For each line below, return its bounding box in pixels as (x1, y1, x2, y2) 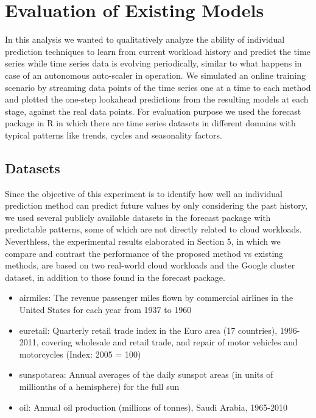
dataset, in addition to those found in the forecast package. (5, 270, 225, 283)
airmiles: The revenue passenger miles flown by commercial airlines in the (19, 291, 293, 304)
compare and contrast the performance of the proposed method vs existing (5, 247, 284, 259)
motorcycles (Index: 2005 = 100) (19, 347, 141, 360)
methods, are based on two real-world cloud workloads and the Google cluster (5, 259, 295, 272)
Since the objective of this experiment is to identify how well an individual (5, 187, 283, 200)
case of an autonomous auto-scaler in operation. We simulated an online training (5, 68, 306, 81)
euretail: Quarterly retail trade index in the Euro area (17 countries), (19, 323, 278, 336)
